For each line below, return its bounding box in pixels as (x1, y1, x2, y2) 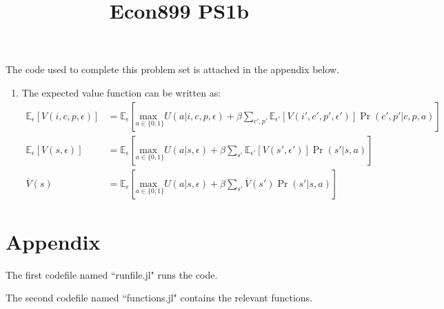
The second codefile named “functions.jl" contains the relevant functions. (6, 290, 313, 305)
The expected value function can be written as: (21, 85, 221, 99)
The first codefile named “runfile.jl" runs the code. (6, 267, 218, 281)
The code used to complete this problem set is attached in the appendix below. (6, 62, 340, 77)
